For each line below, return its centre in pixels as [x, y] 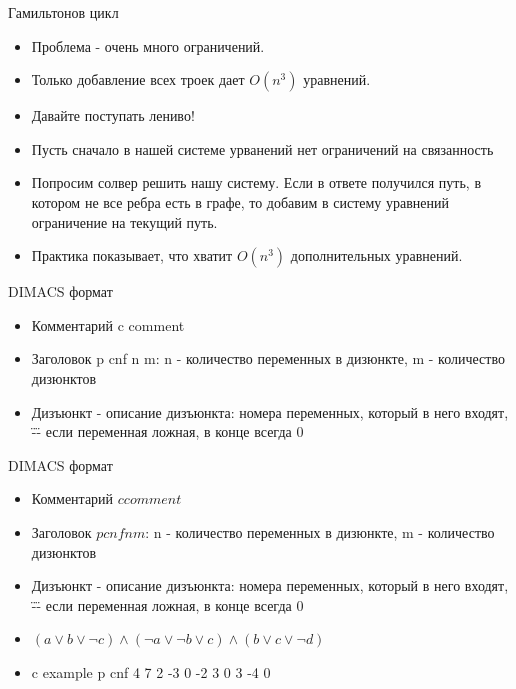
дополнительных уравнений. [376, 255]
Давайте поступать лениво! [113, 115]
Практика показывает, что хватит [132, 255]
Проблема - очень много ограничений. [148, 45]
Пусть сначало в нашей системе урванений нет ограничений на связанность [262, 148]
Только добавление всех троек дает [138, 79]
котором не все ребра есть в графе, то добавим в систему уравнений [240, 201]
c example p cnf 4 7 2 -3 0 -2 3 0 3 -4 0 [151, 671]
